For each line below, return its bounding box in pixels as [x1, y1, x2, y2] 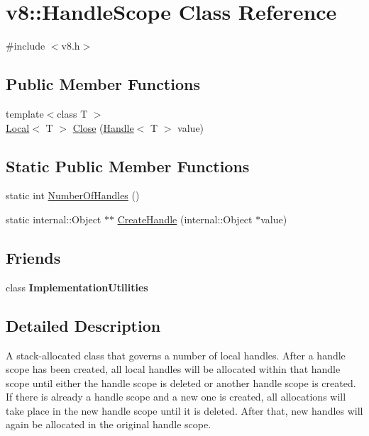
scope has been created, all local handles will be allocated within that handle [6, 362, 341, 376]
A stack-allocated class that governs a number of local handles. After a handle [6, 347, 346, 362]
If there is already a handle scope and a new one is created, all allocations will [6, 389, 346, 404]
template [6, 106, 44, 121]
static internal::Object [6, 211, 101, 226]
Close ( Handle [72, 120, 134, 135]
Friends [6, 246, 61, 268]
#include [6, 38, 45, 53]
